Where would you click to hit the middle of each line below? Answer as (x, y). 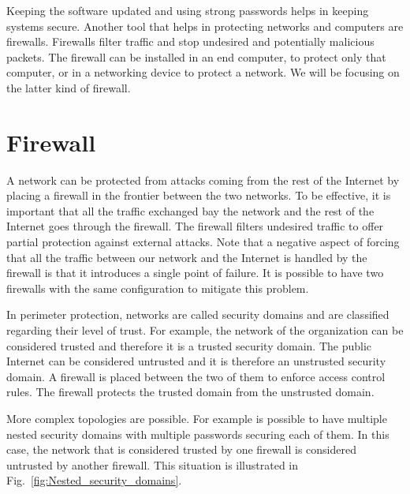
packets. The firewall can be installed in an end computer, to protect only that (196, 56)
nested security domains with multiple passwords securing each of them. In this (198, 434)
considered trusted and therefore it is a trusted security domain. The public (189, 345)
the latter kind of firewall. (69, 87)
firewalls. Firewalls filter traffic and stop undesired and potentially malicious (190, 41)
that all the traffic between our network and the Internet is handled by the (187, 257)
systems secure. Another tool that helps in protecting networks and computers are (205, 26)
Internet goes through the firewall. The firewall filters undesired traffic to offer (195, 226)
